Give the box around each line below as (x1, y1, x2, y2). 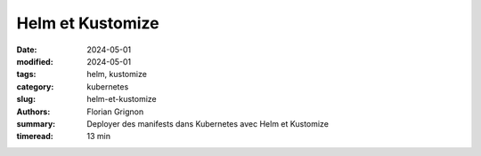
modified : (16, 56, 53, 66)
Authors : (16, 106, 51, 117)
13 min (86, 131, 111, 142)
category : (16, 81, 54, 92)
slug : (16, 94, 36, 105)
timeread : (16, 131, 53, 142)
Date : (16, 44, 37, 55)
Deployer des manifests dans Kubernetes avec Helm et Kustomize (86, 118, 330, 129)
